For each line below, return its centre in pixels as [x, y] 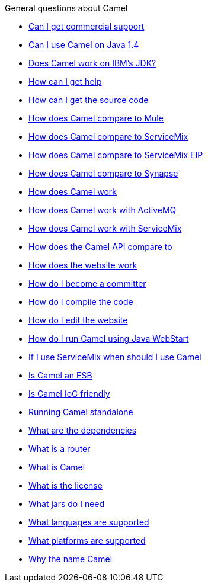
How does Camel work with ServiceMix [105, 228]
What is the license [65, 485]
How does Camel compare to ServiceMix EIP [116, 155]
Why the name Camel [71, 559]
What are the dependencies [83, 430]
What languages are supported [89, 522]
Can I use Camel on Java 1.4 [84, 45]
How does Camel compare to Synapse [103, 173]
